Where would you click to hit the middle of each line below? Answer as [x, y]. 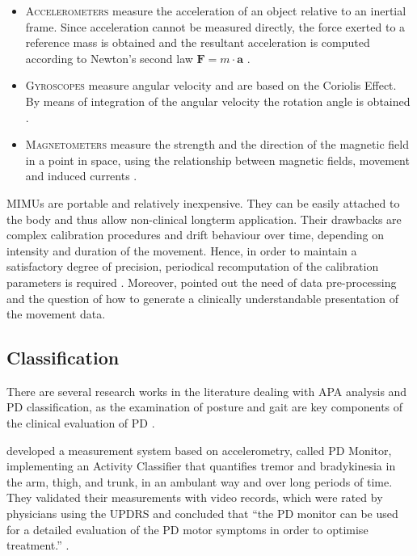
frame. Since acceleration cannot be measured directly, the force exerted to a [215, 26]
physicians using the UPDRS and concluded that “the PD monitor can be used [202, 514]
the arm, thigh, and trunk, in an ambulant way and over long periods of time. [200, 481]
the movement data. [56, 314]
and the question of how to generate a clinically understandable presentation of [202, 298]
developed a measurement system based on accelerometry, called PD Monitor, [199, 450]
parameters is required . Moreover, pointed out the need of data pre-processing [202, 282]
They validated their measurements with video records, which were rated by [195, 497]
